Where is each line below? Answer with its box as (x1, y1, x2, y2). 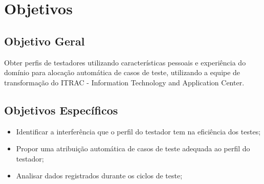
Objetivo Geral (4, 33, 85, 49)
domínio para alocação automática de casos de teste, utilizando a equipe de (4, 67, 240, 78)
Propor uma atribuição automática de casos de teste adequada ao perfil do (16, 143, 250, 154)
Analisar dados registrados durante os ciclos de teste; (16, 170, 183, 181)
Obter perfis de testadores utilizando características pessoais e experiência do (4, 57, 246, 67)
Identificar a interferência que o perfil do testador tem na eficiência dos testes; (16, 126, 261, 136)
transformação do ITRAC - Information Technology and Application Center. (4, 77, 245, 87)
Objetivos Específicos (4, 102, 118, 118)
